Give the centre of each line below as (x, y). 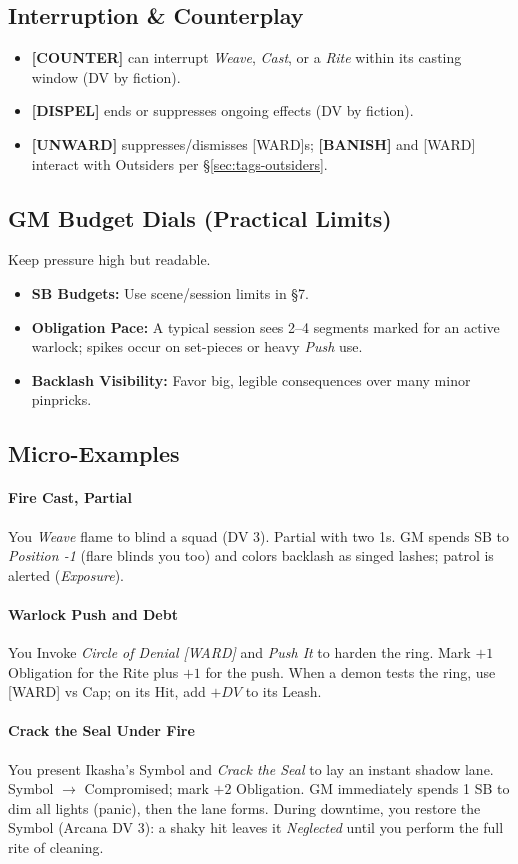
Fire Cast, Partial (70, 497)
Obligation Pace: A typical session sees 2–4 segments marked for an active (265, 326)
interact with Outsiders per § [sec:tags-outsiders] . (179, 163)
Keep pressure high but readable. (109, 259)
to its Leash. (283, 691)
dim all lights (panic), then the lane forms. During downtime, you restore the (244, 807)
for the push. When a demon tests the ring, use (350, 671)
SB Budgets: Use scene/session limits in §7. (170, 292)
